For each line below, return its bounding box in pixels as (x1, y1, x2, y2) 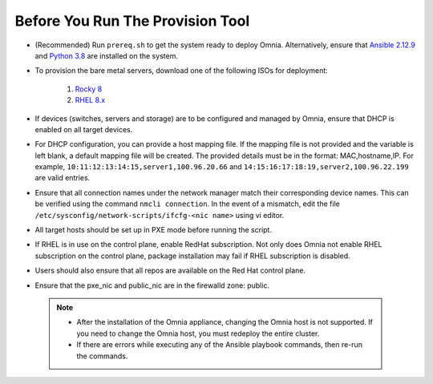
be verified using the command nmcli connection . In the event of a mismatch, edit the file (34, 199, 340, 208)
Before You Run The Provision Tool (14, 12, 250, 30)
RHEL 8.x (75, 95, 106, 105)
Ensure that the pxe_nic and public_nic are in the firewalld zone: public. (34, 281, 270, 290)
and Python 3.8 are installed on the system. (34, 51, 178, 60)
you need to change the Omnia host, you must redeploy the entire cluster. (76, 329, 320, 338)
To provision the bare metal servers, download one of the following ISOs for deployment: (34, 66, 328, 75)
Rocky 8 (75, 84, 103, 94)
